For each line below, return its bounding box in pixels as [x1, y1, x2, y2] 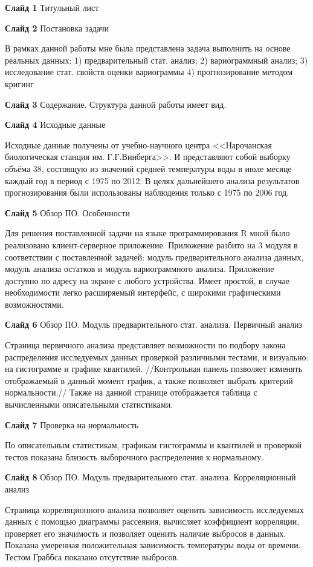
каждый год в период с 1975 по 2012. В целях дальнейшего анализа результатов [5, 174, 300, 187]
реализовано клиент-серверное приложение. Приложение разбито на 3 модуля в [5, 238, 298, 251]
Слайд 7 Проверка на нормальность [5, 418, 139, 431]
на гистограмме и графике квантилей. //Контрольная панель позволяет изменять [5, 362, 303, 375]
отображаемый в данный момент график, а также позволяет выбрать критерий [5, 374, 293, 386]
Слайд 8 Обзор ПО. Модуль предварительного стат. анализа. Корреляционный [5, 471, 296, 483]
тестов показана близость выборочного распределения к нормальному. [5, 450, 264, 463]
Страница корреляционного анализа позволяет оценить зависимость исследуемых [5, 503, 304, 516]
